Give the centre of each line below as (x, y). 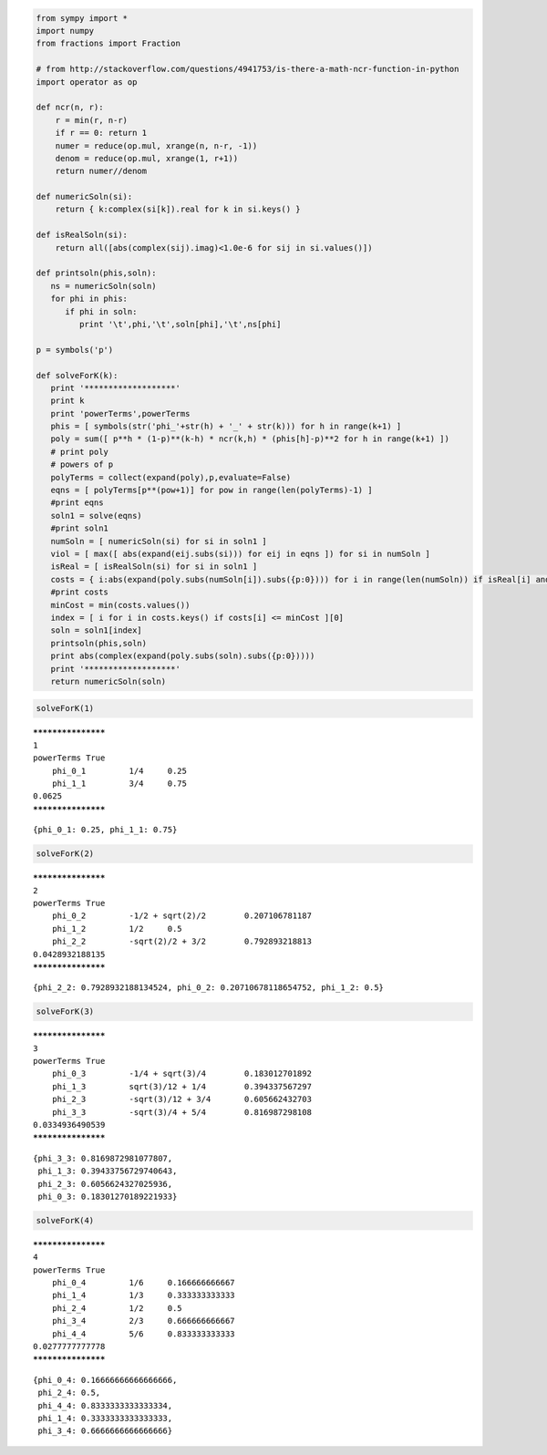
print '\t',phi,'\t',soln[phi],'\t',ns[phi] (180, 324)
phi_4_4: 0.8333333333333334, (105, 1405)
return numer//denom (101, 171)
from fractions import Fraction (108, 44)
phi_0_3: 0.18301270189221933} (108, 1196)
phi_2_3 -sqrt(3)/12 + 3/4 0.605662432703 (181, 1099)
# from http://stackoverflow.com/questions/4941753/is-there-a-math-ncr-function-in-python (248, 69)
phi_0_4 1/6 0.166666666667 (144, 1283)
